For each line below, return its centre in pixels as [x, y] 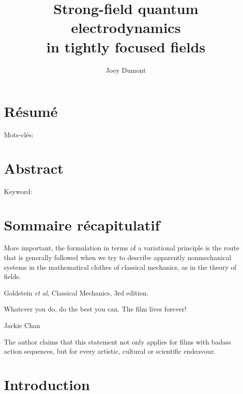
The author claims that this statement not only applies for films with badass [118, 341]
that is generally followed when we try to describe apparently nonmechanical [118, 257]
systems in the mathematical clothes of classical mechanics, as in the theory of [120, 267]
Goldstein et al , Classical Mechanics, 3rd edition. [76, 292]
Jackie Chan [22, 325]
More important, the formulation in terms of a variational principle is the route [122, 248]
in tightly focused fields [126, 46]
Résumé [31, 111]
